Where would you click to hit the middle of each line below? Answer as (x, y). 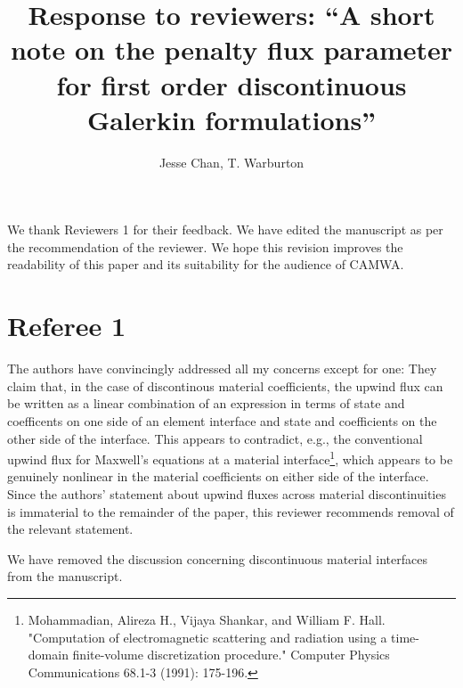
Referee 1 (67, 326)
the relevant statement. (70, 529)
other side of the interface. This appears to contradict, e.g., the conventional (215, 438)
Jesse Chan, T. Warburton (231, 162)
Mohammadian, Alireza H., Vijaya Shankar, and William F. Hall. (207, 619)
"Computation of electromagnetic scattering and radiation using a (207, 637)
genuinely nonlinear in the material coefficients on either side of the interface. (218, 476)
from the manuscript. (65, 576)
